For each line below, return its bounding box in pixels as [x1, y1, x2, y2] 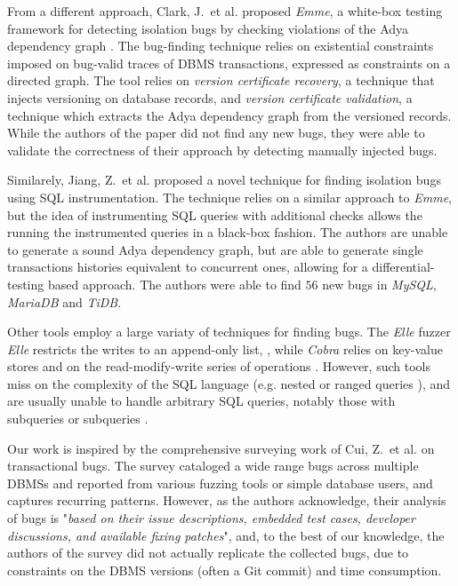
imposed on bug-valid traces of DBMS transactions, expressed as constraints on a [7, 53, 451, 72]
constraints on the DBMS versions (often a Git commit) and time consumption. [7, 560, 442, 579]
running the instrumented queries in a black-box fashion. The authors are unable [7, 223, 448, 242]
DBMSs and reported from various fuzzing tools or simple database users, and [7, 473, 433, 492]
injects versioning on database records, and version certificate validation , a [7, 88, 413, 107]
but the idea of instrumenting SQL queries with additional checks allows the [7, 205, 422, 224]
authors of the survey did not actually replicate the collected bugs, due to [7, 543, 409, 562]
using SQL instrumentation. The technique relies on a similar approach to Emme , [7, 187, 452, 206]
